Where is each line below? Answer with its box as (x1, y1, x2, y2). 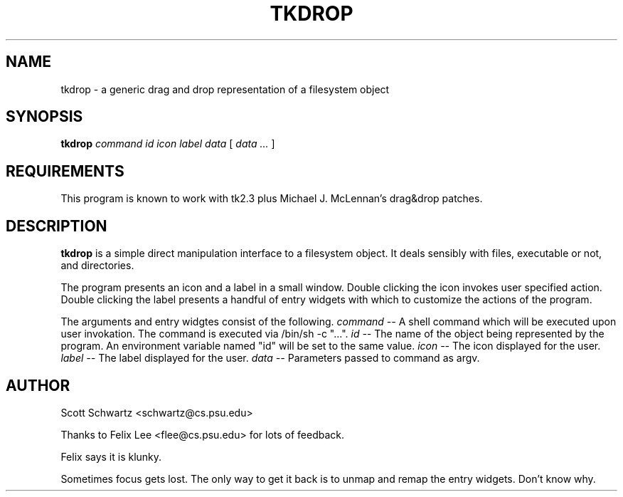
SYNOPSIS (6, 108, 83, 126)
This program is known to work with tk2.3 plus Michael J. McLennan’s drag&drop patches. (60, 192, 483, 205)
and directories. (60, 259, 134, 272)
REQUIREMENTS (6, 162, 124, 180)
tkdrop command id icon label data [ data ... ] (60, 137, 275, 150)
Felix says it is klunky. (60, 450, 162, 463)
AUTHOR (6, 376, 70, 394)
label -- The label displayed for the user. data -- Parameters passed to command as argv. (60, 352, 480, 365)
